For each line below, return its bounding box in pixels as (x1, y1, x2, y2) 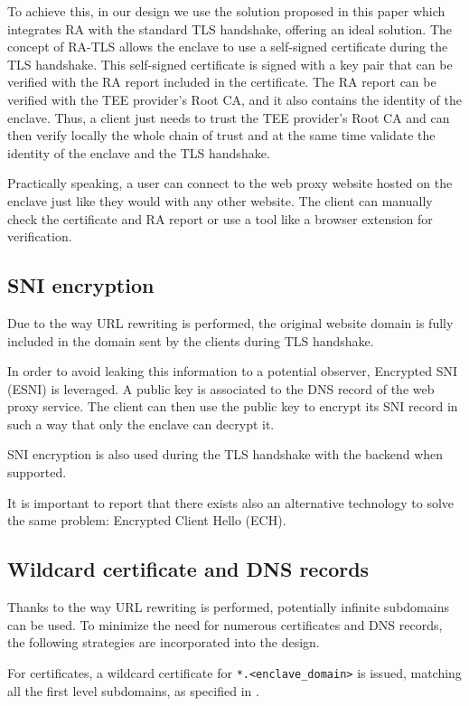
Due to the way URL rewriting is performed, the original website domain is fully (7, 313, 454, 332)
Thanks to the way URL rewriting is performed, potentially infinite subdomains (7, 598, 449, 617)
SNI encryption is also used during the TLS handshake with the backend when (7, 445, 444, 464)
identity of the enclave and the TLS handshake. (7, 143, 270, 162)
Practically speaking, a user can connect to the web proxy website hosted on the (7, 174, 453, 193)
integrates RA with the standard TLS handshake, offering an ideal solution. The (7, 19, 452, 38)
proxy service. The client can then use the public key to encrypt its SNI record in (7, 397, 458, 416)
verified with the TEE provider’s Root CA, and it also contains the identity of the (7, 89, 463, 108)
